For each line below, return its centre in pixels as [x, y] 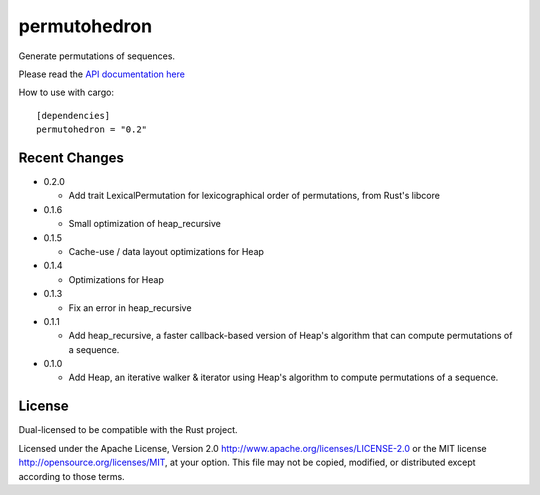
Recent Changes [71, 157]
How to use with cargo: [66, 92]
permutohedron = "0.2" [92, 129]
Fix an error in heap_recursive [130, 307]
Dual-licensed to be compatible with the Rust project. [128, 430]
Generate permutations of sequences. [96, 56]
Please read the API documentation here [101, 74]
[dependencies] [73, 115]
